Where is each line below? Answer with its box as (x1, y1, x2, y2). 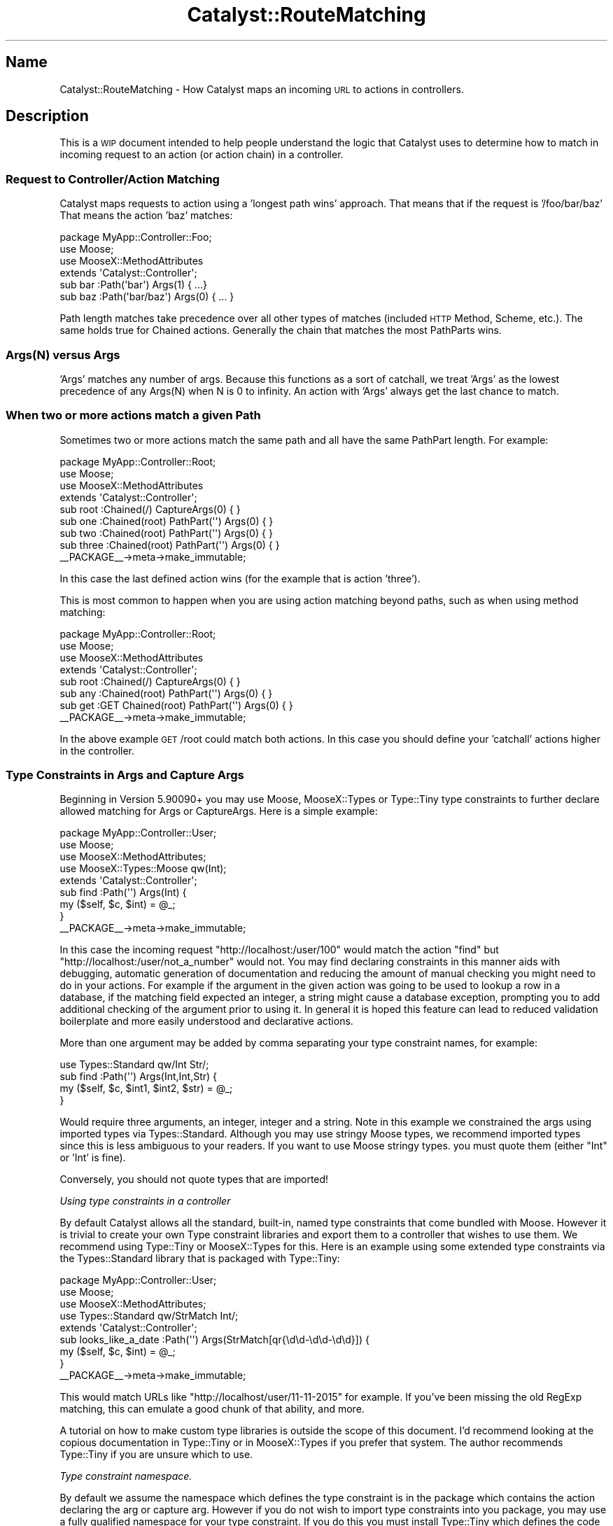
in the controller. (59, 744, 134, 757)
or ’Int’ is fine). (59, 1151, 126, 1164)
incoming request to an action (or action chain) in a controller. (59, 148, 344, 161)
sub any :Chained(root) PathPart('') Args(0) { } (59, 687, 273, 699)
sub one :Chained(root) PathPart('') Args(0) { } (59, 514, 274, 527)
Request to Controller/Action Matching (6, 171, 220, 186)
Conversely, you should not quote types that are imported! (59, 1173, 329, 1186)
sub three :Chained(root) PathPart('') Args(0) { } (59, 538, 280, 551)
